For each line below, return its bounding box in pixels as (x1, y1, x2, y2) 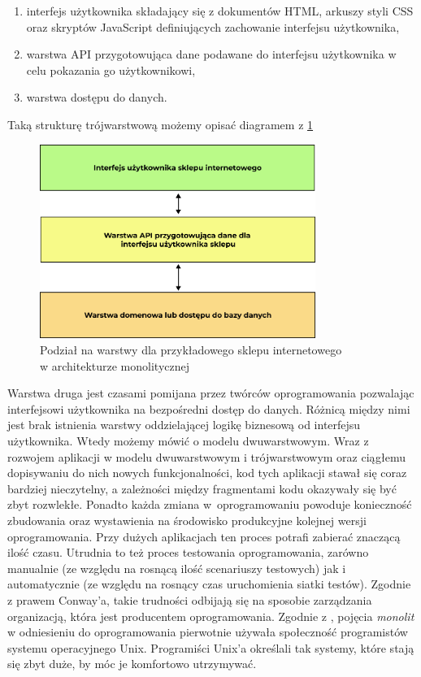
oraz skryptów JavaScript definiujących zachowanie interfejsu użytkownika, (26, 18, 400, 35)
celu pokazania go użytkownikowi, (26, 61, 196, 78)
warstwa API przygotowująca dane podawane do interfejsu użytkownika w (26, 46, 397, 63)
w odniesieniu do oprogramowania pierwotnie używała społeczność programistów (7, 623, 408, 640)
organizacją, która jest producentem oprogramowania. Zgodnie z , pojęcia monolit (7, 607, 414, 624)
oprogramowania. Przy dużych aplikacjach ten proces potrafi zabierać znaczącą (7, 527, 401, 545)
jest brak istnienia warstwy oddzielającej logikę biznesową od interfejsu (7, 416, 361, 433)
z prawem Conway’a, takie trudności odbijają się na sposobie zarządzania (7, 591, 372, 608)
